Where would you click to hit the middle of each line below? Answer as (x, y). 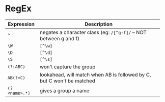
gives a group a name (65, 90)
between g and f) (59, 38)
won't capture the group (68, 67)
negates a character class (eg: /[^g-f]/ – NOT (93, 32)
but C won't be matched (68, 80)
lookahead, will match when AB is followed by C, (95, 75)
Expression (21, 24)
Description (99, 24)
